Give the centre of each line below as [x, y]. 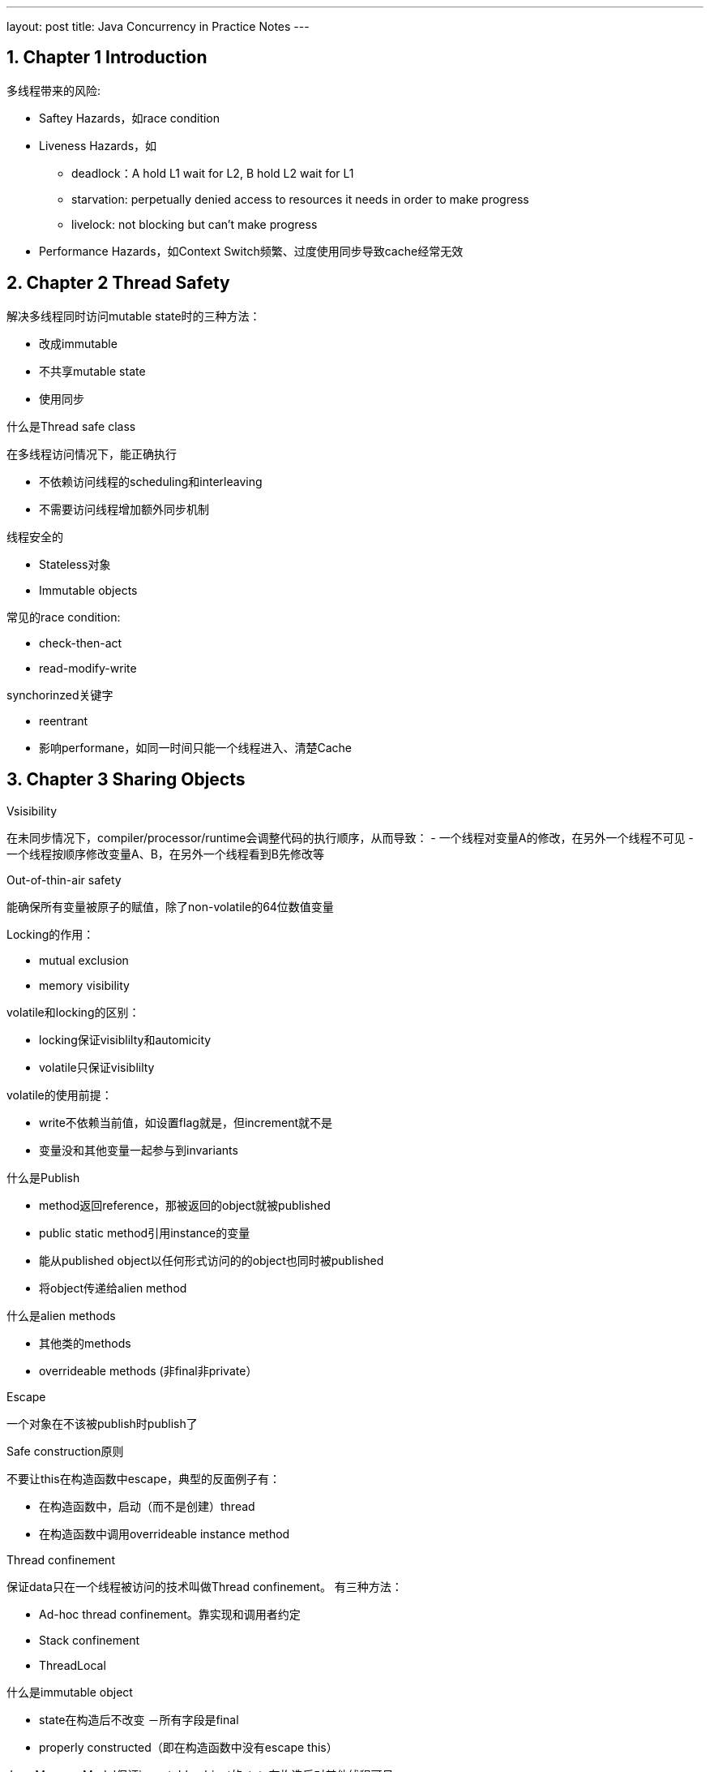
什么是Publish [43, 1177]
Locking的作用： [51, 934]
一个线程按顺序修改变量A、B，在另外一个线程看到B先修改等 [165, 854]
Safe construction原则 [65, 1451]
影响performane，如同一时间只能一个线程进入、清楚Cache [195, 747]
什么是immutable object [70, 1692]
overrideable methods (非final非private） [148, 1370]
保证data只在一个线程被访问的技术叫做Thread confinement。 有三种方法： [205, 1586]
